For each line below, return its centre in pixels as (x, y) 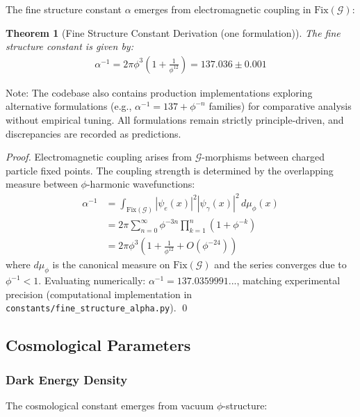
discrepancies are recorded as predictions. (93, 133)
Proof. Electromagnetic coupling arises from (99, 157)
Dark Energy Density (67, 379)
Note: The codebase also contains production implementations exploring (159, 92)
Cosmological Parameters (98, 345)
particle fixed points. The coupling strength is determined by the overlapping (170, 170)
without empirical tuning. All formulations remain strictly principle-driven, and (175, 120)
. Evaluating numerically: (92, 280)
